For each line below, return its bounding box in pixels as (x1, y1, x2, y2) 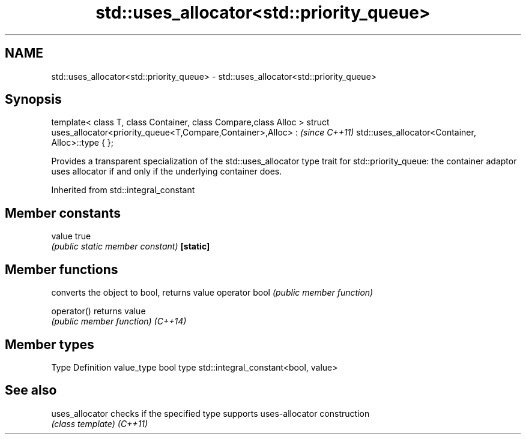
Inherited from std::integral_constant (51, 185, 195, 196)
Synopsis (5, 92, 62, 107)
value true (51, 231, 91, 242)
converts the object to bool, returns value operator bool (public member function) (51, 287, 373, 298)
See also (5, 383, 57, 398)
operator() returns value (51, 306, 146, 317)
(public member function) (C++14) (51, 316, 187, 327)
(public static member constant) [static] (51, 241, 210, 252)
